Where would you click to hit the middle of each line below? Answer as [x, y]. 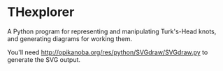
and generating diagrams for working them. [70, 38]
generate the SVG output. [44, 59]
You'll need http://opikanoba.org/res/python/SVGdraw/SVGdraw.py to [108, 52]
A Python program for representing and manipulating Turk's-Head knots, [112, 31]
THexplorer [41, 12]
